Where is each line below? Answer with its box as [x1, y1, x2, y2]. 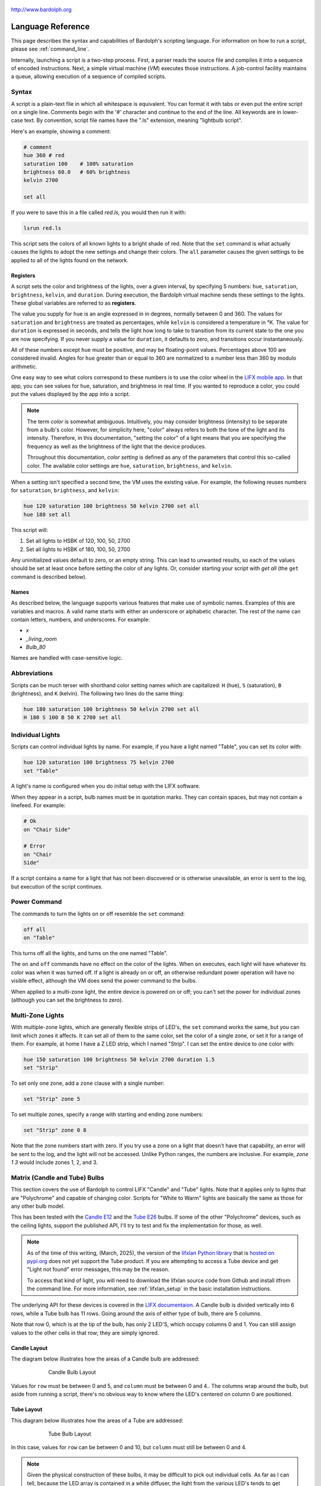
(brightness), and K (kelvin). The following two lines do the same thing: [11, 690, 184, 697]
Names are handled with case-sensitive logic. [11, 654, 123, 662]
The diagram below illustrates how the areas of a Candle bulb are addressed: [11, 1355, 200, 1362]
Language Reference [11, 21, 90, 32]
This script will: [11, 526, 48, 533]
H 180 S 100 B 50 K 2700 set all [23, 714, 121, 721]
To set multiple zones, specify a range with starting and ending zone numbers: [11, 1111, 203, 1118]
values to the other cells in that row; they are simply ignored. [11, 1329, 159, 1336]
